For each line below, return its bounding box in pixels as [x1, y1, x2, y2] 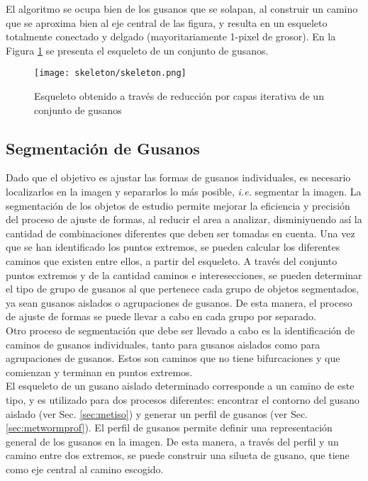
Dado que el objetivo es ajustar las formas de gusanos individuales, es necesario [6, 170, 351, 185]
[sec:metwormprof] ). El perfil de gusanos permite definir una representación [6, 420, 333, 435]
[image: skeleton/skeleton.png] [34, 68, 186, 79]
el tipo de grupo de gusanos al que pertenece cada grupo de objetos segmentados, [6, 281, 359, 296]
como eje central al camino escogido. [6, 461, 164, 476]
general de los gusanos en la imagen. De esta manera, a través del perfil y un [6, 434, 339, 448]
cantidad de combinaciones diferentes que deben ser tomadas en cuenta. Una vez [6, 225, 355, 240]
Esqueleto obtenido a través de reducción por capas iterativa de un [34, 89, 324, 103]
